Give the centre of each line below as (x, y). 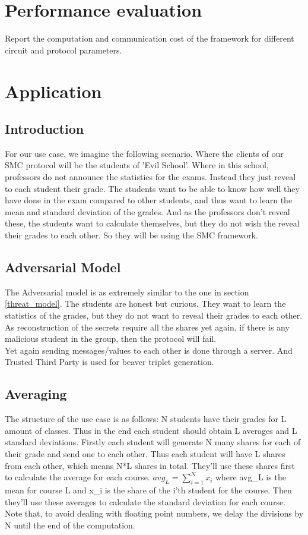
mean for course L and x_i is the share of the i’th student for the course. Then (148, 490)
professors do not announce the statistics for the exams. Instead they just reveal (150, 177)
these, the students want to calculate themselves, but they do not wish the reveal (152, 223)
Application (53, 91)
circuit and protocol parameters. (63, 50)
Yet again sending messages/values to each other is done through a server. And (149, 350)
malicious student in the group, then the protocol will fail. (111, 339)
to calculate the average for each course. (77, 477)
